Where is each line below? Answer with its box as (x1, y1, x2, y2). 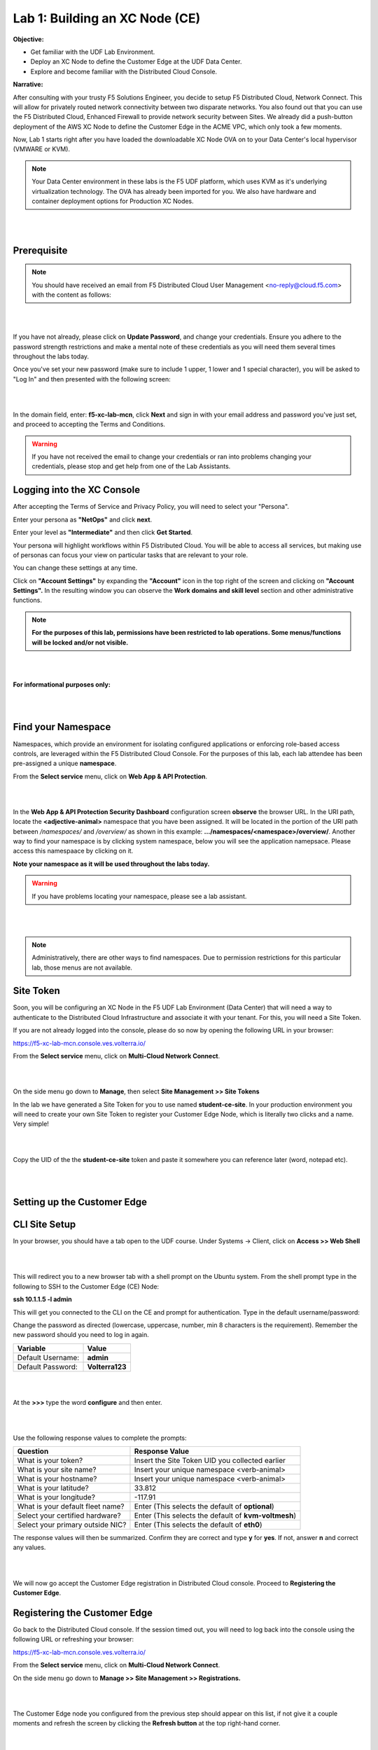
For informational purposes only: (13, 680, 111, 689)
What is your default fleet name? (17, 1501, 125, 1511)
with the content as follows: (31, 290, 111, 299)
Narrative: (13, 80, 43, 89)
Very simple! (13, 1120, 49, 1128)
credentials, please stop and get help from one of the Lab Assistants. (31, 462, 231, 470)
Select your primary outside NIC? (17, 1520, 127, 1529)
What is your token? (17, 1456, 83, 1466)
